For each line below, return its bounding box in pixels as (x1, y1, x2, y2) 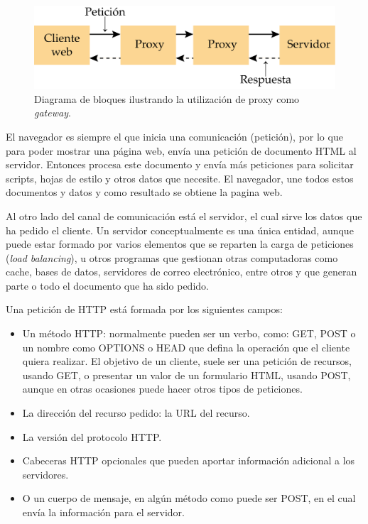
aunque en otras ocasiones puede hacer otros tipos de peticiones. (22, 381, 303, 396)
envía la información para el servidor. (22, 505, 185, 520)
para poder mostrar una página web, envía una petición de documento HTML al (6, 143, 357, 158)
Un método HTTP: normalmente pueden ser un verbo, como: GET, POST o (22, 326, 356, 341)
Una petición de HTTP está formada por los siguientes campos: (6, 302, 283, 317)
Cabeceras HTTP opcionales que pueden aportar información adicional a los (22, 453, 355, 468)
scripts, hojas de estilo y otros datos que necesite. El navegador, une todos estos (6, 170, 354, 185)
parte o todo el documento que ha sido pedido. (6, 278, 209, 293)
